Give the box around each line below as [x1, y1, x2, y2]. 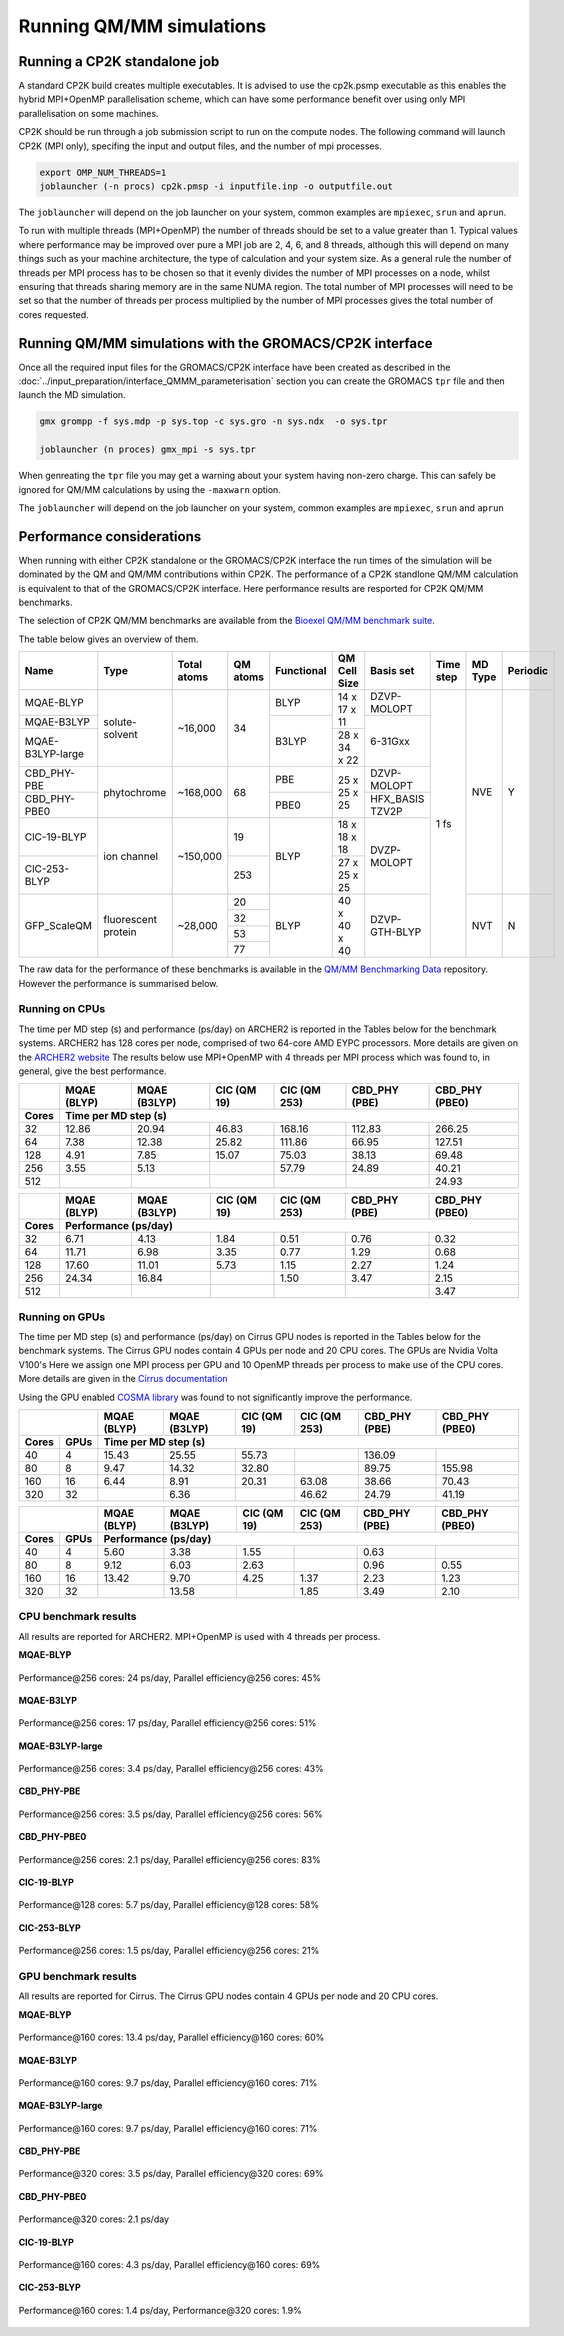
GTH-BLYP [370, 925, 422, 939]
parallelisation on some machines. [18, 107, 159, 119]
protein [103, 925, 137, 939]
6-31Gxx [370, 734, 410, 748]
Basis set [370, 664, 415, 678]
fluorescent [103, 913, 158, 927]
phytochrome [103, 785, 167, 799]
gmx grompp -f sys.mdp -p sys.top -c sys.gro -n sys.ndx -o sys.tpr [39, 416, 388, 427]
